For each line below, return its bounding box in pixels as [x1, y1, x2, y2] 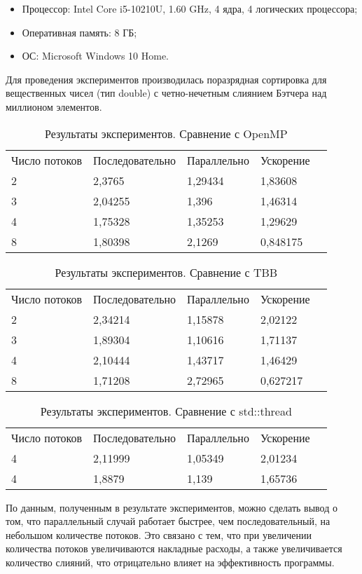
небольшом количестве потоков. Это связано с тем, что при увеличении [6, 527, 312, 542]
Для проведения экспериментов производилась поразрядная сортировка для [6, 71, 327, 86]
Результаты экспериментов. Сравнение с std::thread [40, 402, 292, 419]
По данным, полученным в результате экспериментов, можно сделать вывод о [6, 500, 337, 514]
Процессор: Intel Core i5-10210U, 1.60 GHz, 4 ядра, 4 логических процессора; [22, 1, 358, 15]
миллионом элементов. [6, 99, 102, 114]
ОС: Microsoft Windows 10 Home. [22, 48, 169, 63]
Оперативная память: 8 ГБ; [22, 25, 137, 39]
